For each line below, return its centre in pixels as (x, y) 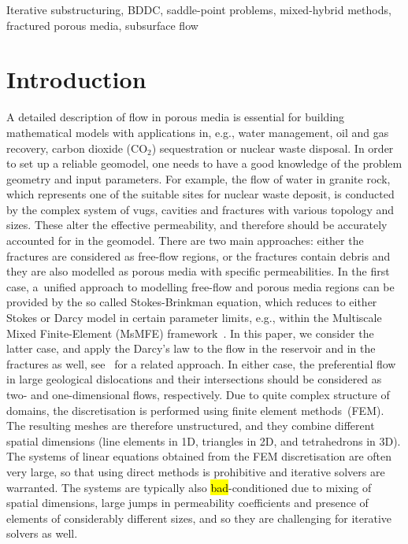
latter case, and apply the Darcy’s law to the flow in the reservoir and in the (191, 348)
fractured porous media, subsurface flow (102, 25)
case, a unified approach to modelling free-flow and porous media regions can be (200, 286)
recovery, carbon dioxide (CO (77, 148)
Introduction (76, 79)
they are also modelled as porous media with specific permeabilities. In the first (198, 271)
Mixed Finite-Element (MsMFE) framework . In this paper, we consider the (190, 333)
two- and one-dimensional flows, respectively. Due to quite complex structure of (198, 394)
